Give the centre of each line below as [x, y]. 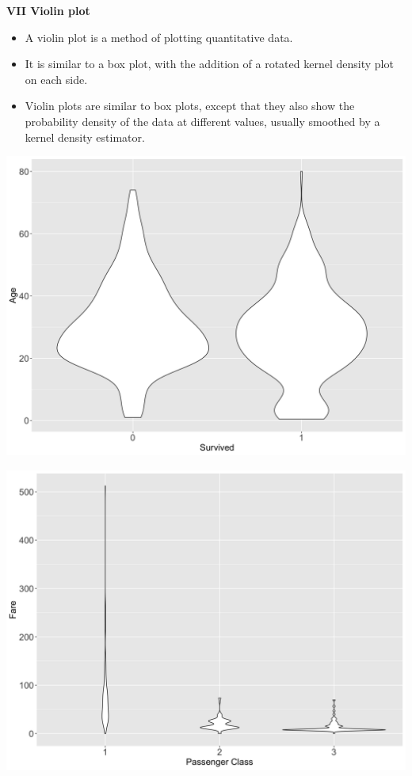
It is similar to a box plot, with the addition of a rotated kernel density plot [209, 64]
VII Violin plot [48, 10]
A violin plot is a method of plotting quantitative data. [159, 37]
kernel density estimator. [85, 137]
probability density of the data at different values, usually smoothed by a [202, 121]
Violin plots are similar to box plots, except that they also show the [190, 106]
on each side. [56, 79]
